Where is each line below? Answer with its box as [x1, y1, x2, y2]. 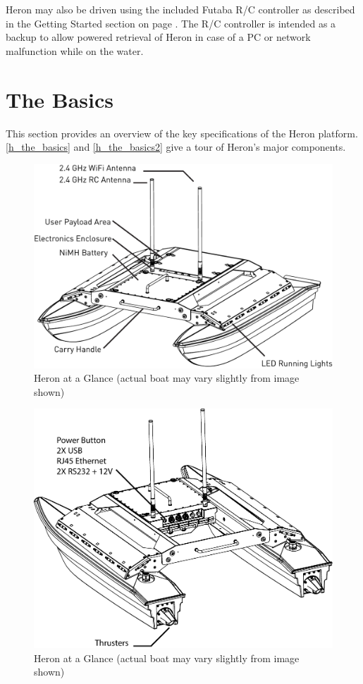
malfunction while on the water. [6, 43, 144, 58]
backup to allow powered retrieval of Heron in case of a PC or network [6, 30, 311, 44]
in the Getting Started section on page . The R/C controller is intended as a [6, 15, 336, 30]
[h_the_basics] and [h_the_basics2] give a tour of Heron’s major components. [6, 139, 346, 154]
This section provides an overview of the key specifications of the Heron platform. [6, 125, 358, 140]
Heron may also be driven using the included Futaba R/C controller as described [6, 2, 355, 16]
